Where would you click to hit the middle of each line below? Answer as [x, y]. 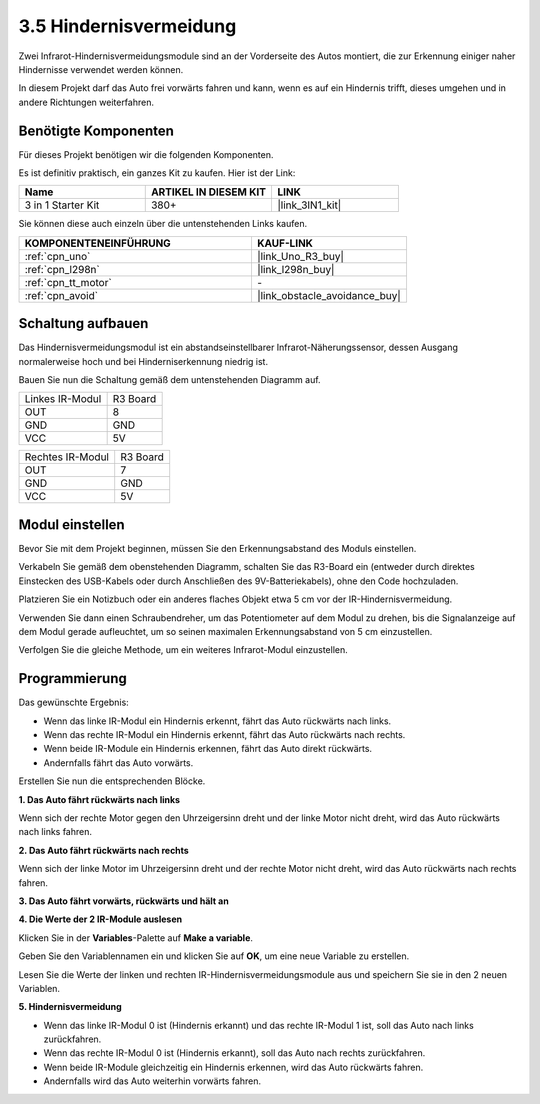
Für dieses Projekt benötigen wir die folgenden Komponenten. [146, 154]
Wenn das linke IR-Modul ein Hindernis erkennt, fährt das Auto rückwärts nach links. [217, 721]
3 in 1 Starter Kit [62, 205]
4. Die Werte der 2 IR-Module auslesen [100, 919]
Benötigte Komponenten [96, 130]
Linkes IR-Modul [63, 399]
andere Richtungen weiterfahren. [86, 102]
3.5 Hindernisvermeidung [127, 26]
